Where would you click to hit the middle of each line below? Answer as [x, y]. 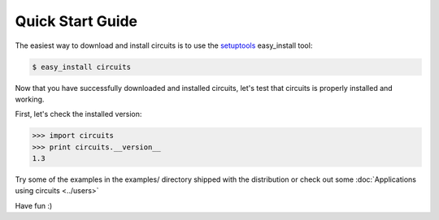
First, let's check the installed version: [78, 114]
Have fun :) [34, 205]
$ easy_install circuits [82, 67]
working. [30, 99]
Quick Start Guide [76, 21]
